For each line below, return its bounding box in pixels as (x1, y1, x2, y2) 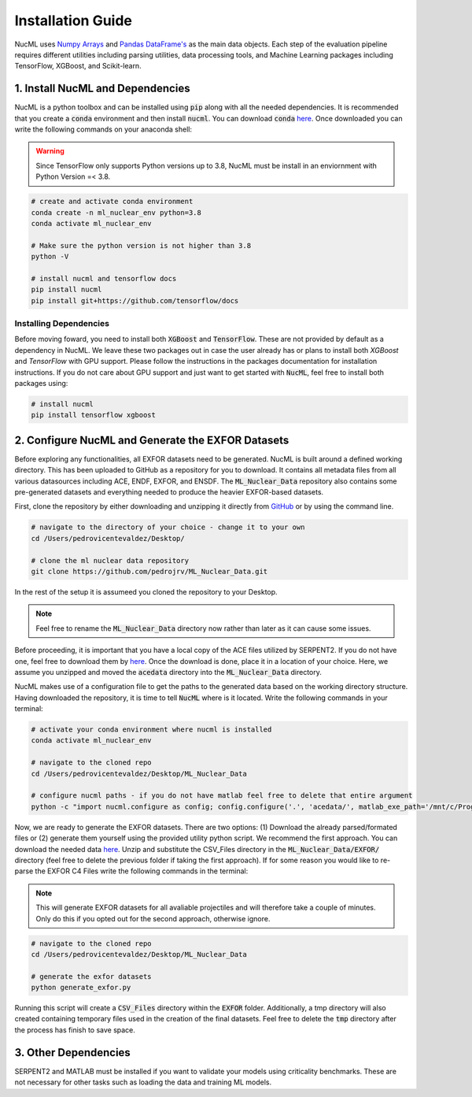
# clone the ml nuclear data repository (31, 556, 189, 565)
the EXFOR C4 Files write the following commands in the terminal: (35, 866, 249, 876)
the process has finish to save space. (14, 1025, 135, 1035)
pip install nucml (31, 285, 102, 295)
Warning (35, 146, 65, 156)
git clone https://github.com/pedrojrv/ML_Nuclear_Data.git (31, 567, 268, 576)
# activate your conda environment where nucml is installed (31, 725, 272, 734)
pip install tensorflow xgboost (31, 410, 157, 420)
